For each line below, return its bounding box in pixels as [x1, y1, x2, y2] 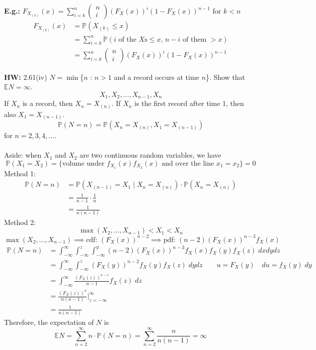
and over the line [162, 160, 214, 167]
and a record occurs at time [114, 71, 199, 82]
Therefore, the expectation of [4, 317, 94, 327]
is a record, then [22, 98, 73, 108]
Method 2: [4, 216, 36, 227]
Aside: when [4, 150, 42, 160]
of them [183, 36, 207, 43]
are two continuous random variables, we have [80, 150, 221, 160]
